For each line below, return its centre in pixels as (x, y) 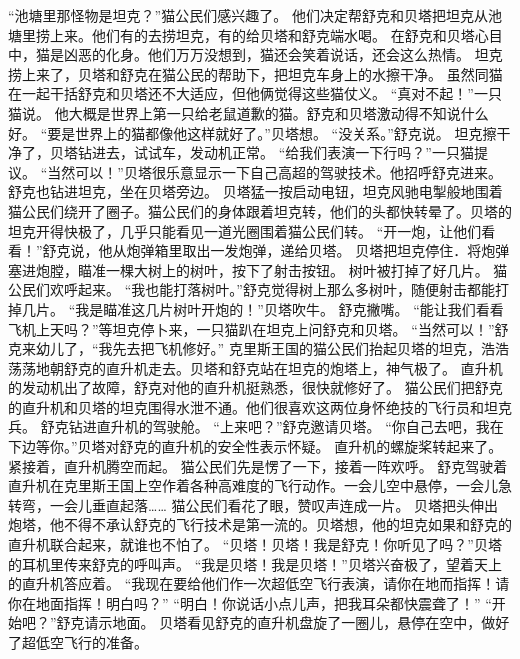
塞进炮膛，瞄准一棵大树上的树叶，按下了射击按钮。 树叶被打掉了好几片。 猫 (258, 269)
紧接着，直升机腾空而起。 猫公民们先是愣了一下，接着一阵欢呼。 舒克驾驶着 (258, 465)
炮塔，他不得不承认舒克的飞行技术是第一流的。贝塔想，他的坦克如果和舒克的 (260, 524)
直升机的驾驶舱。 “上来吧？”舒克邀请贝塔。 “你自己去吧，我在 (300, 426)
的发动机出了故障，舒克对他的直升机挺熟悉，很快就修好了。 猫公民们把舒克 (255, 387)
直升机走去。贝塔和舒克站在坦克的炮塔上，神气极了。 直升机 (304, 367)
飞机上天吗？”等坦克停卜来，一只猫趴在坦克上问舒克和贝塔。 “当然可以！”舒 (258, 328)
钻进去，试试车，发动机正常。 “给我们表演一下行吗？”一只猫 (275, 152)
